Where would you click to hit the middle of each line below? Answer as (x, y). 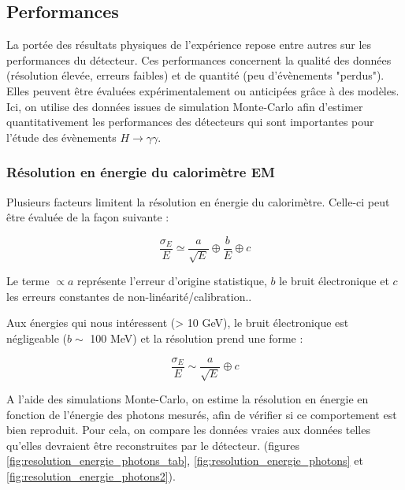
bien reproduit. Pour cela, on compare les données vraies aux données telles (188, 430)
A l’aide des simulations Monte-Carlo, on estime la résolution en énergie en (188, 399)
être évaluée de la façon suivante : (88, 217)
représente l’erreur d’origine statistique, (172, 281)
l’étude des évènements (61, 137)
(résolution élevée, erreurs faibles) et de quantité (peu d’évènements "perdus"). (195, 75)
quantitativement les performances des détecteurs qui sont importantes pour (190, 122)
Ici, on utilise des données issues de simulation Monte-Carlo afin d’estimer (185, 106)
